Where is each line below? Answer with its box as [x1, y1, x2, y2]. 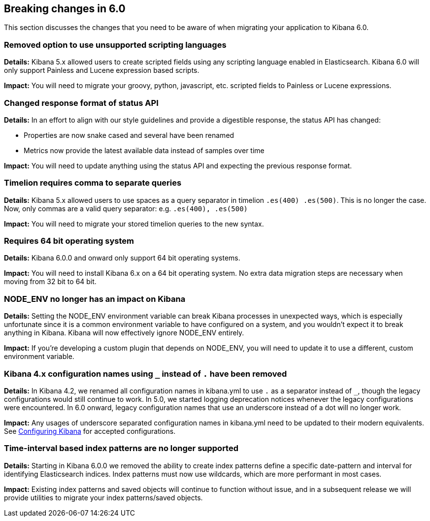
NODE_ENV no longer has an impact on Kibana [4, 293, 186, 304]
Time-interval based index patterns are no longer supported [4, 443, 239, 454]
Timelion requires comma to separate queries [4, 178, 182, 188]
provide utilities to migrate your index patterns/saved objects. [4, 493, 203, 502]
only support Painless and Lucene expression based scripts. [4, 66, 199, 75]
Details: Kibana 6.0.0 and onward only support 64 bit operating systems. [4, 254, 240, 262]
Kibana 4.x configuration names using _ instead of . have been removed [4, 368, 287, 379]
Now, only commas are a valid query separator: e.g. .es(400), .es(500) [4, 204, 248, 213]
